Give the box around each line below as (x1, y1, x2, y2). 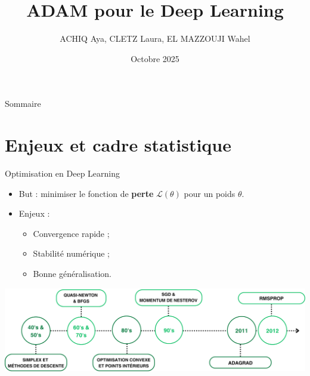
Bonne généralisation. (33, 267, 111, 279)
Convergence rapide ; (33, 227, 110, 239)
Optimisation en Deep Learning (5, 167, 120, 180)
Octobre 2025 (131, 52, 179, 64)
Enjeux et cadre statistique (5, 132, 231, 157)
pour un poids (184, 187, 235, 199)
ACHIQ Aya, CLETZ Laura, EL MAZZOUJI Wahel (60, 32, 250, 45)
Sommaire (5, 97, 41, 110)
